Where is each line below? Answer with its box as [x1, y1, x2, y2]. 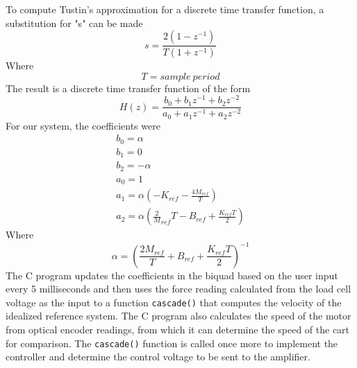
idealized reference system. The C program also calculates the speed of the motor [6, 308, 351, 323]
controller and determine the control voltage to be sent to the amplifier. [6, 349, 310, 364]
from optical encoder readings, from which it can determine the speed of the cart [6, 322, 350, 336]
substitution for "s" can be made [6, 15, 143, 30]
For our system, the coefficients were [6, 118, 160, 132]
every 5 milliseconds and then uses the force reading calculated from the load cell [6, 281, 351, 296]
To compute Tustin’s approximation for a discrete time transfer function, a [6, 2, 324, 16]
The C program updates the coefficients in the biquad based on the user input [6, 268, 338, 282]
